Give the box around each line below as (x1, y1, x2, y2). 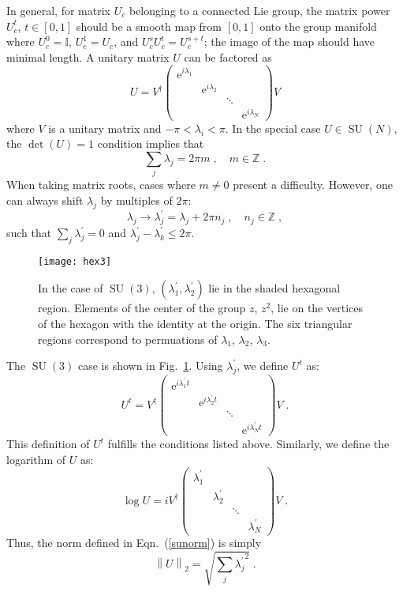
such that (6, 224, 52, 241)
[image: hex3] (38, 255, 112, 267)
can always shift (6, 191, 84, 208)
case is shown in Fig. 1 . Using (77, 357, 223, 374)
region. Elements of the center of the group (38, 300, 246, 316)
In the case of (38, 280, 103, 296)
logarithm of (6, 451, 66, 467)
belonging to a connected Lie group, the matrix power (129, 2, 390, 18)
